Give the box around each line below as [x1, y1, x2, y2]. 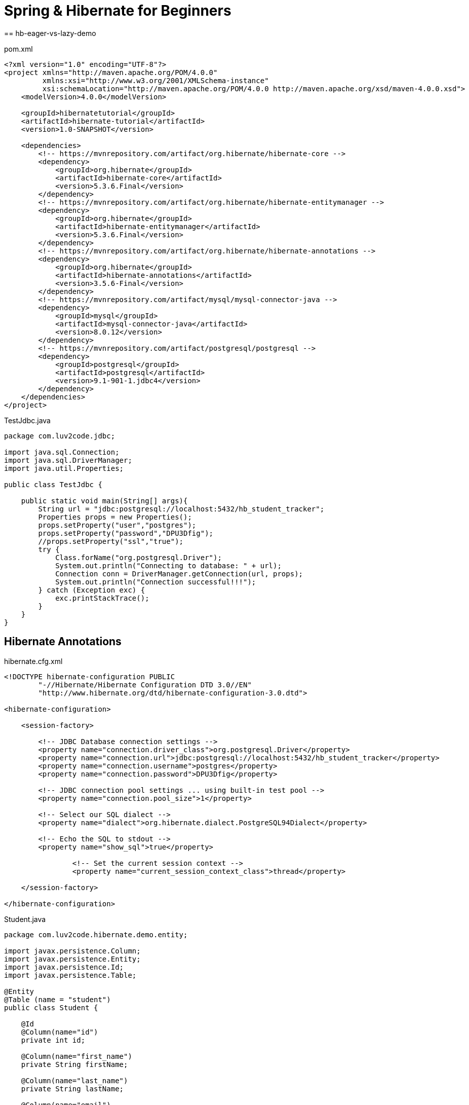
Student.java [4, 914, 46, 924]
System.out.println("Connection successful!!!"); [55, 577, 256, 586]
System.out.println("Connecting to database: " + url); [55, 561, 282, 570]
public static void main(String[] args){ [21, 496, 188, 505]
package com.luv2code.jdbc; [4, 431, 115, 440]
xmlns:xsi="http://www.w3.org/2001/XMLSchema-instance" [42, 76, 269, 85]
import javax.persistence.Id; [4, 963, 124, 971]
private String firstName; [21, 1060, 128, 1069]
